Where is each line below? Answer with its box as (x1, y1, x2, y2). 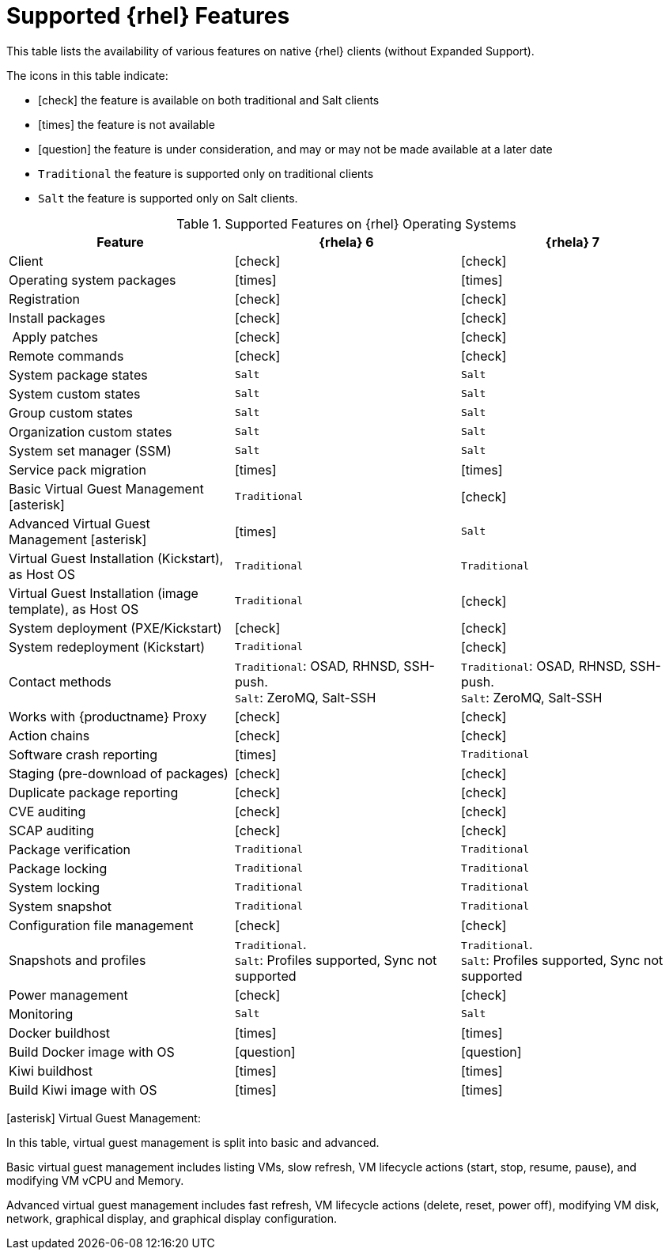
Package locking (9, 860, 108, 876)
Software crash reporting (9, 746, 158, 762)
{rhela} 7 (545, 233, 600, 250)
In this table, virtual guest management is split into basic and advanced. (6, 1135, 380, 1149)
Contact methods (9, 673, 111, 690)
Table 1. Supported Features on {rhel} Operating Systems (176, 215, 516, 232)
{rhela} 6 (319, 233, 374, 250)
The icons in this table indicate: (6, 68, 168, 82)
